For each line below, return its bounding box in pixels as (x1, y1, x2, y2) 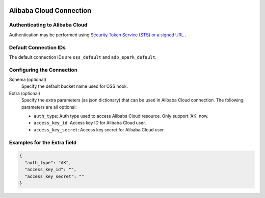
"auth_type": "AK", (25, 160, 72, 165)
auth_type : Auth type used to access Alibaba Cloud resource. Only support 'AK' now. (33, 113, 209, 119)
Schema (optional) (9, 76, 47, 83)
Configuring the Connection (9, 66, 78, 73)
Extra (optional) (9, 90, 40, 96)
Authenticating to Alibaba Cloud (9, 22, 88, 28)
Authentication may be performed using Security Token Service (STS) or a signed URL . (9, 32, 186, 38)
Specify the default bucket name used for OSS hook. (21, 83, 128, 89)
